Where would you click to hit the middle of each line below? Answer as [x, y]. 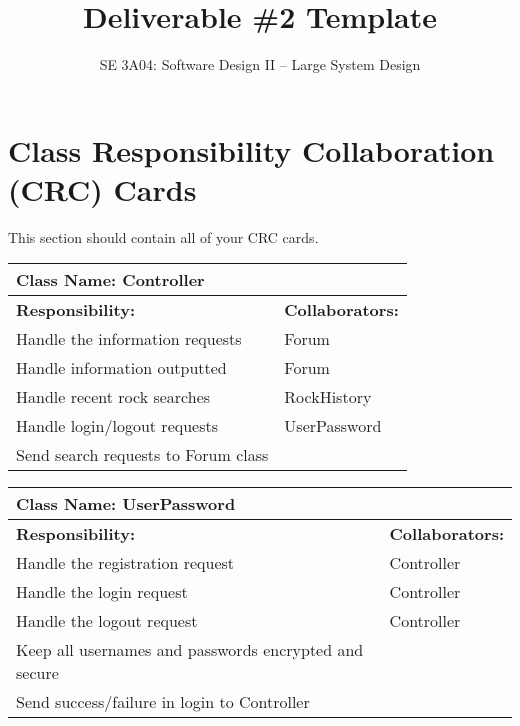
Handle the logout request [107, 621]
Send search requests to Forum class [142, 455]
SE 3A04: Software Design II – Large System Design [260, 64]
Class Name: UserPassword [126, 504]
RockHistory [328, 397]
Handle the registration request [125, 563]
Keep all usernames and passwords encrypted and [190, 650]
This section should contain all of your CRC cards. [163, 236]
